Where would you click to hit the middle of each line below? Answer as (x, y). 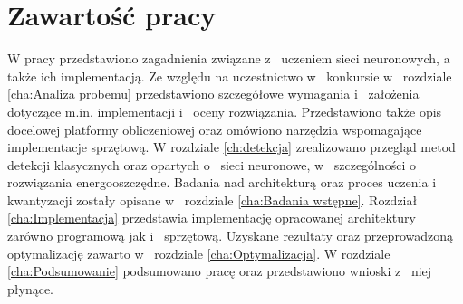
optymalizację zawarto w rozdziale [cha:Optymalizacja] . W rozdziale (199, 253)
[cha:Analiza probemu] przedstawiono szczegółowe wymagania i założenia (213, 94)
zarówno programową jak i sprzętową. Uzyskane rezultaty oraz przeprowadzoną (230, 236)
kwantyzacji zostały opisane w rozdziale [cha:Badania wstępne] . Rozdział (212, 199)
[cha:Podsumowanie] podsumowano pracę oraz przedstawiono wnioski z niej (220, 271)
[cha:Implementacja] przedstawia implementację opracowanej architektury (212, 218)
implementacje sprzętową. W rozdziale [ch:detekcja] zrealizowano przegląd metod (231, 147)
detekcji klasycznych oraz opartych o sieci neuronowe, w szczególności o (212, 164)
